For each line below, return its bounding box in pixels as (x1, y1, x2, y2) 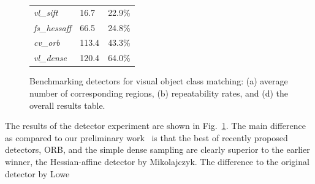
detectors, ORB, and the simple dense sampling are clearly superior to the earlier (5, 143, 310, 156)
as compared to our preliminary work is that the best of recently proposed (5, 131, 288, 144)
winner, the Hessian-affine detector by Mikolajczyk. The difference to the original (5, 155, 309, 167)
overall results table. (29, 98, 105, 111)
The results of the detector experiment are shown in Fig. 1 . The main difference (5, 119, 306, 132)
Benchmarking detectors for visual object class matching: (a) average (29, 75, 288, 87)
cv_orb (34, 36, 60, 49)
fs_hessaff (34, 21, 72, 34)
